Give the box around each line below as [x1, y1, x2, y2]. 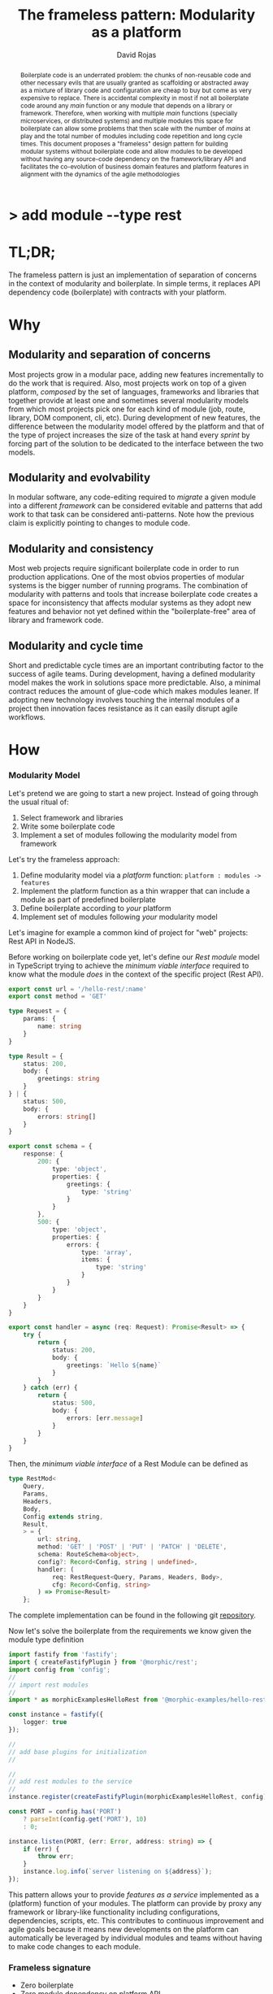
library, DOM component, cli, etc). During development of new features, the [8, 412, 261, 422]
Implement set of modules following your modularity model [19, 912, 218, 921]
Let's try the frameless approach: [8, 854, 120, 864]
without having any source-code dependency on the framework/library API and [19, 155, 246, 163]
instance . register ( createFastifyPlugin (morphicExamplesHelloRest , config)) [8, 1793, 271, 1801]
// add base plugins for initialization [8, 1748, 148, 1756]
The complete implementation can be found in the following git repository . [8, 1610, 256, 1620]
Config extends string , [23, 1513, 104, 1521]
